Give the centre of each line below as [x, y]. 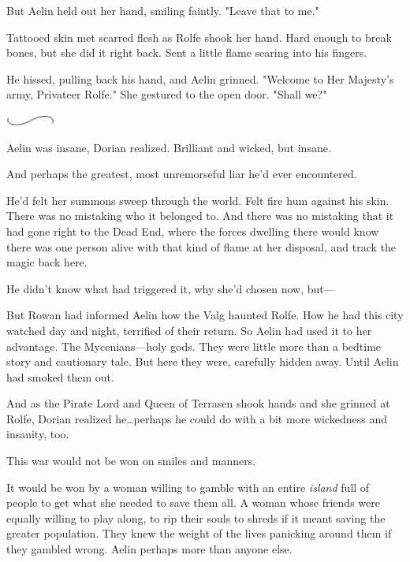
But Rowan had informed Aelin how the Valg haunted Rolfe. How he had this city [205, 315]
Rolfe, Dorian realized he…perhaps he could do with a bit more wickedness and [197, 418]
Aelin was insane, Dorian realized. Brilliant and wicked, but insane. [169, 147]
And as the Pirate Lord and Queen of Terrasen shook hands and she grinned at [198, 403]
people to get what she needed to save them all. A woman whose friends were [193, 502]
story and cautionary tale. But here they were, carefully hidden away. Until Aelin [203, 361]
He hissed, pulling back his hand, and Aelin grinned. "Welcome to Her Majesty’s [200, 78]
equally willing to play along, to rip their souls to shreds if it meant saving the [196, 517]
